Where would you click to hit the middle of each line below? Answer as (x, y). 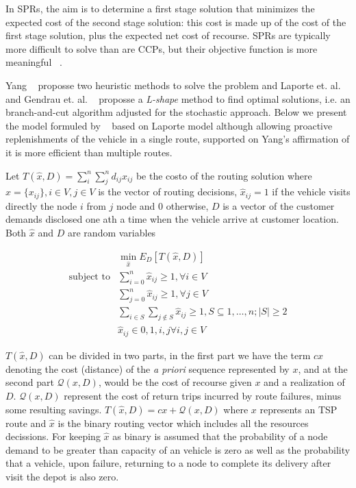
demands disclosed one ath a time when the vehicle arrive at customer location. (172, 219)
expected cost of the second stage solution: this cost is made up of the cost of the (176, 22)
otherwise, (187, 205)
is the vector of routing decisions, (168, 192)
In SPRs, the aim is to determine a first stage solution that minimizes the (160, 8)
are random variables (112, 232)
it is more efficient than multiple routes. (89, 152)
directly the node (41, 205)
